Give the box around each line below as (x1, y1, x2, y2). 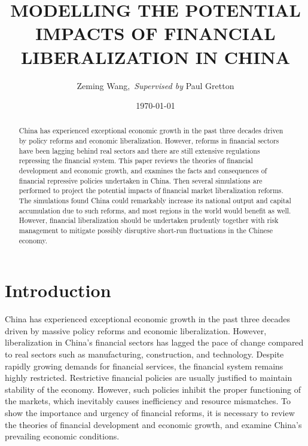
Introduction (5, 278, 111, 303)
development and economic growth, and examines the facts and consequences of (19, 166, 267, 176)
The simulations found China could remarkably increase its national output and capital (19, 195, 291, 206)
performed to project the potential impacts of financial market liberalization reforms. (19, 185, 283, 195)
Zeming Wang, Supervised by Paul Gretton (77, 79, 234, 91)
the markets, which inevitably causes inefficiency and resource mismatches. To (5, 395, 291, 407)
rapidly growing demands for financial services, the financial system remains (5, 359, 283, 372)
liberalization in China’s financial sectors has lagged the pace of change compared (5, 336, 304, 349)
